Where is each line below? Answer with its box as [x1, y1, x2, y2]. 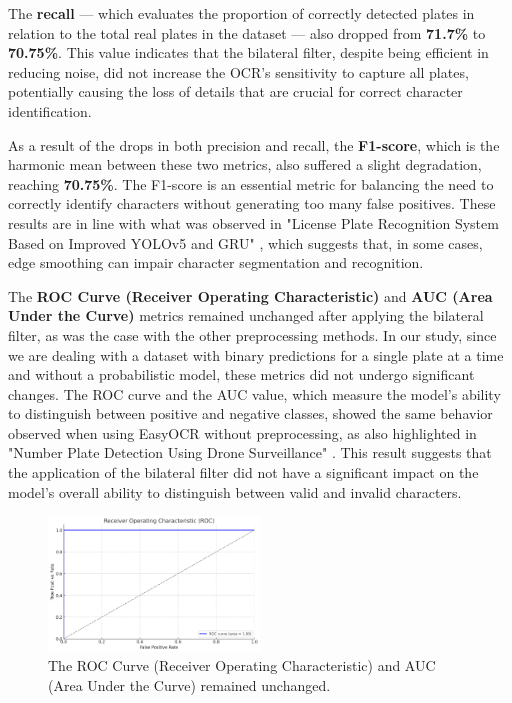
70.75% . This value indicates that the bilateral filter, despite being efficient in [8, 42, 489, 63]
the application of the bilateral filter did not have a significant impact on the [8, 462, 479, 483]
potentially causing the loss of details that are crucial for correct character [8, 81, 463, 102]
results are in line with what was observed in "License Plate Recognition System [8, 212, 499, 233]
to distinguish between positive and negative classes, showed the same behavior [8, 403, 493, 424]
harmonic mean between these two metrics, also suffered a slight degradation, [8, 154, 482, 175]
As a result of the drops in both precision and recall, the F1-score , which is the [8, 134, 500, 155]
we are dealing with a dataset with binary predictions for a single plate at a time [8, 344, 504, 365]
